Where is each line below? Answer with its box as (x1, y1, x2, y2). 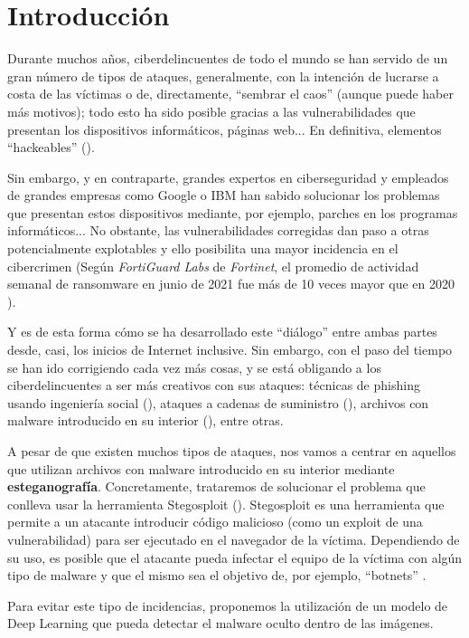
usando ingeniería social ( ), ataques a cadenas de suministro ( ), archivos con (7, 393, 429, 412)
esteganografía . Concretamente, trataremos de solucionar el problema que (7, 477, 426, 496)
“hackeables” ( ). (7, 138, 95, 157)
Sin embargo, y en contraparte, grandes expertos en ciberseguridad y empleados (7, 167, 449, 186)
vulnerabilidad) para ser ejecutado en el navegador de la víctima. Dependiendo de (7, 529, 460, 548)
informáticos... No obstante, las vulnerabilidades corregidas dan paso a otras (7, 221, 429, 240)
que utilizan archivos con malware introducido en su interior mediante (7, 459, 395, 478)
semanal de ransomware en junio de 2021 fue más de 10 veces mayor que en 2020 (7, 274, 455, 293)
